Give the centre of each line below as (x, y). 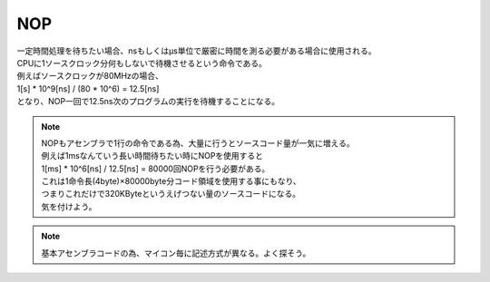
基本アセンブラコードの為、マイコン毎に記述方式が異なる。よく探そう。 (176, 253)
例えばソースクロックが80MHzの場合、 (90, 76)
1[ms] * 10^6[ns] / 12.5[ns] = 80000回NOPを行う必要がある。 (156, 169)
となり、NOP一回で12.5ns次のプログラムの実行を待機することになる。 (148, 102)
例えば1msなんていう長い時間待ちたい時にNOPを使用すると (152, 156)
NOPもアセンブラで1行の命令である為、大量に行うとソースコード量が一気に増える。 (198, 143)
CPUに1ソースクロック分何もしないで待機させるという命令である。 (142, 63)
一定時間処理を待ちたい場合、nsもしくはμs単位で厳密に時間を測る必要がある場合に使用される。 (196, 51)
